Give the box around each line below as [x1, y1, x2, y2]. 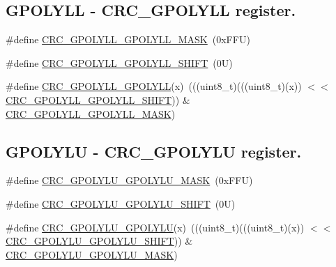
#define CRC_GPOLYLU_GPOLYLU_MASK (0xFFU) [6, 173, 253, 188]
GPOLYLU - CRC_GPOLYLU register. [6, 140, 302, 162]
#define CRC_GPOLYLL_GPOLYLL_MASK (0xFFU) [6, 32, 250, 47]
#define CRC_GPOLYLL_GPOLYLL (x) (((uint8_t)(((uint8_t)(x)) [6, 79, 302, 93]
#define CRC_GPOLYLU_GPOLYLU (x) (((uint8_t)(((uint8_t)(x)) [6, 220, 305, 234]
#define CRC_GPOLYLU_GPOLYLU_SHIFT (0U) [6, 196, 236, 211]
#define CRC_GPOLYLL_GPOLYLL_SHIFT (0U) [6, 55, 233, 70]
